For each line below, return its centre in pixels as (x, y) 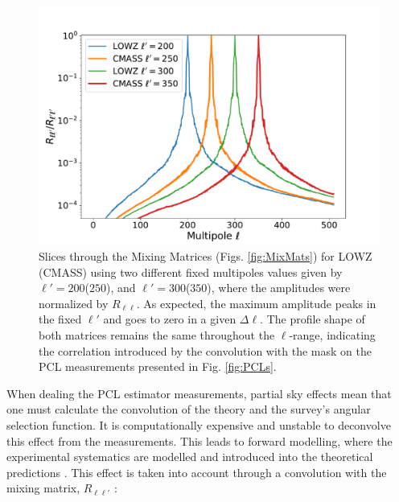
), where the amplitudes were (279, 288)
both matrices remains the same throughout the (157, 335)
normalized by (74, 303)
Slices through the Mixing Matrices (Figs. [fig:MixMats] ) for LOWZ (206, 256)
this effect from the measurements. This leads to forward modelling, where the (199, 440)
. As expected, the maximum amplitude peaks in (256, 303)
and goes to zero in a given (170, 319)
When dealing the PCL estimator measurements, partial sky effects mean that (199, 393)
